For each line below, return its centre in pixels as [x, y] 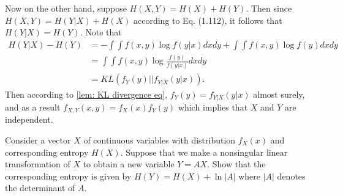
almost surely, [279, 94]
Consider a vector [38, 140]
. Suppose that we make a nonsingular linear [204, 152]
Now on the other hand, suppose [66, 8]
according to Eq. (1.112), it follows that [208, 20]
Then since [271, 8]
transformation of [38, 164]
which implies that [213, 107]
